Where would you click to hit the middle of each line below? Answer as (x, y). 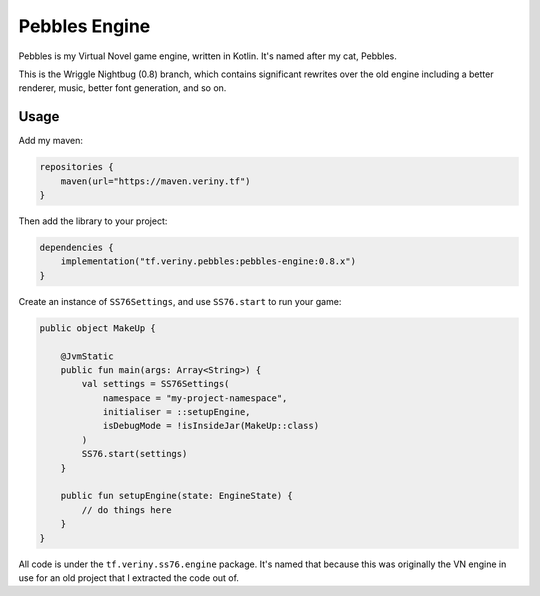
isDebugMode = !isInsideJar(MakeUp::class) (211, 426)
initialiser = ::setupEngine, (176, 412)
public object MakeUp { (98, 328)
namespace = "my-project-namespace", (195, 398)
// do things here (126, 509)
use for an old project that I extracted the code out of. (129, 577)
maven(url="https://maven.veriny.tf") (155, 181)
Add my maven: (51, 141)
